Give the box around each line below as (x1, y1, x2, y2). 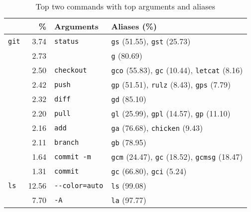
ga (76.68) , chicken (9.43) (111, 122, 203, 133)
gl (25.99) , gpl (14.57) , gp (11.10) (111, 107, 231, 119)
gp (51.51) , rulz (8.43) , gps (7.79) (111, 79, 231, 90)
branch (54, 138, 79, 146)
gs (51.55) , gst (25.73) (111, 35, 191, 47)
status (54, 37, 79, 45)
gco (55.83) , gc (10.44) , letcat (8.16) (111, 64, 243, 76)
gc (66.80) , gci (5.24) (111, 165, 187, 177)
